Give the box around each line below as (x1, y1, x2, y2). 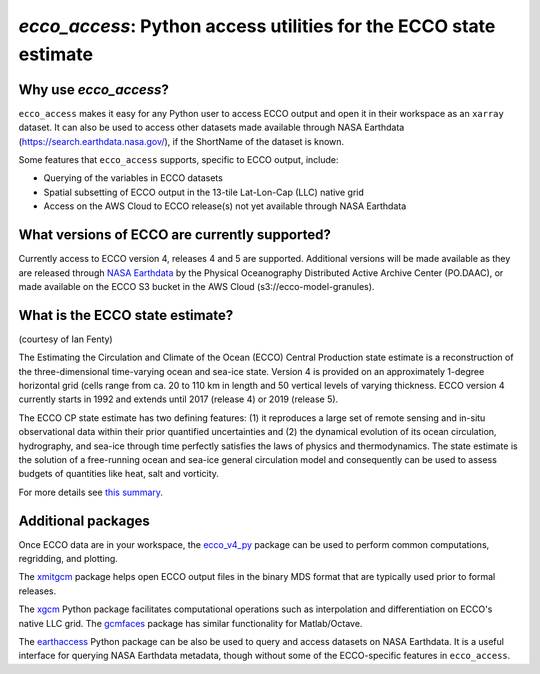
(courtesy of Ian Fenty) (18, 333, 114, 345)
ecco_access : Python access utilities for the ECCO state (18, 15, 496, 37)
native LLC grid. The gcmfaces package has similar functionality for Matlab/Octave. (18, 617, 363, 629)
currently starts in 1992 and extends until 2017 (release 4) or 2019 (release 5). (18, 393, 339, 405)
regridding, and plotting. (18, 553, 119, 564)
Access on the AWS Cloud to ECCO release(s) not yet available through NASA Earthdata (43, 200, 407, 212)
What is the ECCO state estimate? (18, 306, 234, 324)
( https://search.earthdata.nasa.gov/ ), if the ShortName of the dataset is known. (18, 135, 345, 147)
